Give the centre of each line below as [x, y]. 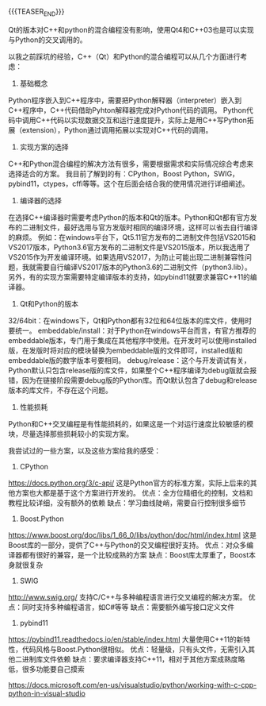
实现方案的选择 [44, 147]
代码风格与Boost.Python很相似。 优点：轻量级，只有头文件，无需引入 [135, 649]
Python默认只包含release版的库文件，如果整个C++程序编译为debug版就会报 [133, 370]
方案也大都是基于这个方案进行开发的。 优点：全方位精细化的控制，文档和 [134, 492]
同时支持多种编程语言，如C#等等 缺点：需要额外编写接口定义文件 [128, 607]
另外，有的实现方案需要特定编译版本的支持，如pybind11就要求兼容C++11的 [129, 276]
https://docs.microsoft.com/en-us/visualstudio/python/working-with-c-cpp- [133, 685]
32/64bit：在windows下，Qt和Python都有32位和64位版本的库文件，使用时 [130, 320]
